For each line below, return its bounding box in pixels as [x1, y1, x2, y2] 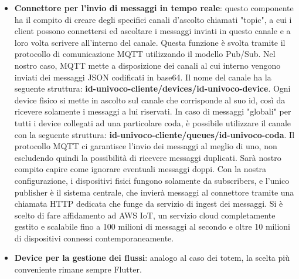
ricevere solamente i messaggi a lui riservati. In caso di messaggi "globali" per [14, 105, 291, 117]
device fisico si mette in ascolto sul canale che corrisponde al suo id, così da [14, 93, 286, 106]
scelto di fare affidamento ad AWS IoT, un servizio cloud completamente [14, 209, 276, 221]
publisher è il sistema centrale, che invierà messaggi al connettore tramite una [14, 186, 294, 198]
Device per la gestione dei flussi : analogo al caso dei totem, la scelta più [14, 251, 290, 264]
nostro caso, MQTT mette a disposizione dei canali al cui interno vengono [14, 59, 281, 71]
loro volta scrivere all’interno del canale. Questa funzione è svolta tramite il [14, 36, 286, 48]
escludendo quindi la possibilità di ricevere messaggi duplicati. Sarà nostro [14, 151, 281, 163]
